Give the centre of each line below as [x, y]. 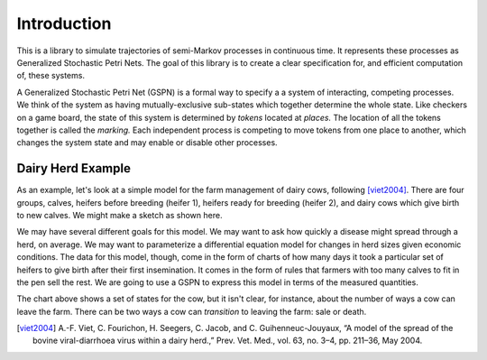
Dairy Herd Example [74, 168]
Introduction [64, 23]
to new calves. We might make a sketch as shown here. [119, 215]
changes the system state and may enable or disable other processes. [147, 143]
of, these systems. [51, 76]
